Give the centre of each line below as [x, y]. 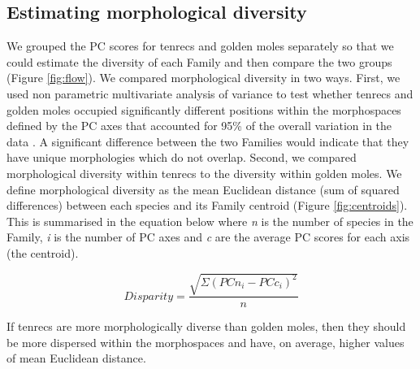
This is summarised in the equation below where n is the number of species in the [210, 221]
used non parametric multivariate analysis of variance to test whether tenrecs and [210, 93]
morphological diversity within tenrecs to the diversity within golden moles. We [204, 173]
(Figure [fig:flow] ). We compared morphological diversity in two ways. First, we [204, 78]
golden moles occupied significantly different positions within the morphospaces [204, 109]
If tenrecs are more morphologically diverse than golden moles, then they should [206, 326]
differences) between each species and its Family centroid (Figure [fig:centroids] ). [207, 205]
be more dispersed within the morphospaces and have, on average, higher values [206, 342]
